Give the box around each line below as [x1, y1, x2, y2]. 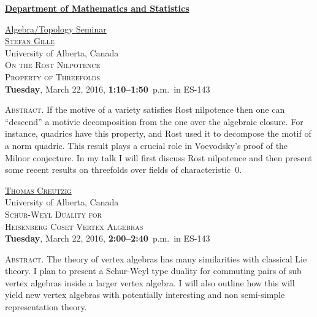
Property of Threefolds [5, 70, 100, 83]
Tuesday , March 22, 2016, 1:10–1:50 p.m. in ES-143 [5, 82, 210, 95]
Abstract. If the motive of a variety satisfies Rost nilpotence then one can [5, 103, 285, 116]
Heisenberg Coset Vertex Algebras [5, 220, 143, 232]
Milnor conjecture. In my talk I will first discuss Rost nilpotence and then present [5, 151, 313, 164]
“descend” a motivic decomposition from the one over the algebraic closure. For [5, 115, 304, 128]
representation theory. [5, 300, 87, 313]
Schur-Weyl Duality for [5, 207, 102, 220]
